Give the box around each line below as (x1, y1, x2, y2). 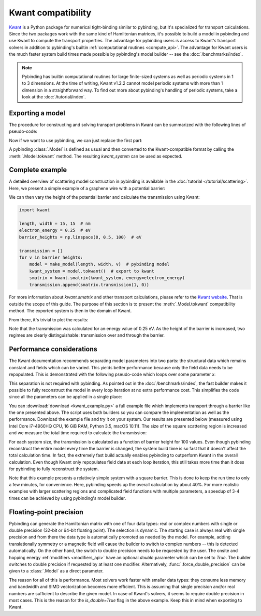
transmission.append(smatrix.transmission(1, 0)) (29, 282, 149, 287)
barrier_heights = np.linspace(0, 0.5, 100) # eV (19, 234, 142, 240)
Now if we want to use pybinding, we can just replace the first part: (9, 137, 143, 143)
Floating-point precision (9, 508, 84, 516)
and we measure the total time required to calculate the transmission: (9, 430, 147, 436)
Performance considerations (9, 345, 98, 353)
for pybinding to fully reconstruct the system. (9, 466, 99, 472)
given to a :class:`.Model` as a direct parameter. (9, 568, 104, 574)
